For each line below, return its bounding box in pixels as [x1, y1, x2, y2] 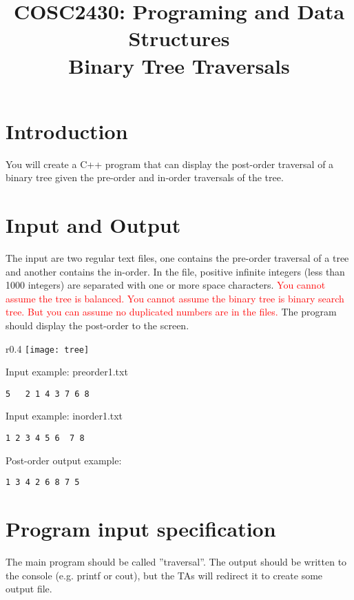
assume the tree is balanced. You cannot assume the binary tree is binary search [6, 291, 344, 305]
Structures [128, 24, 230, 52]
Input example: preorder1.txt [6, 364, 128, 379]
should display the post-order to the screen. [6, 318, 189, 332]
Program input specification [6, 515, 276, 543]
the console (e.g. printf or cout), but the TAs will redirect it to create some [6, 568, 323, 582]
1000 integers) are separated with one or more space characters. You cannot [6, 278, 326, 292]
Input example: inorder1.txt [6, 408, 123, 423]
